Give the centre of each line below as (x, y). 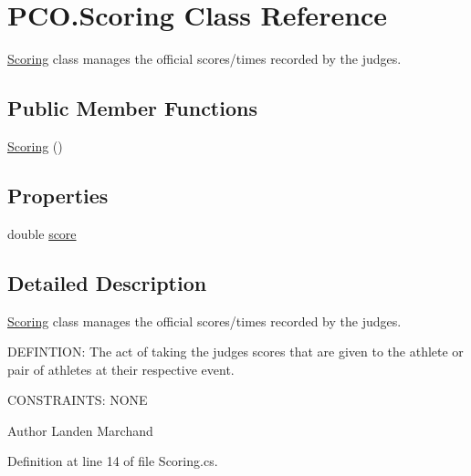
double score (42, 233)
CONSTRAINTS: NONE (78, 400)
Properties (58, 195)
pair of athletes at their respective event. (121, 369)
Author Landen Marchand (80, 430)
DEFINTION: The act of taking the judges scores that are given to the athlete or (235, 352)
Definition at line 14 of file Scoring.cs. (113, 461)
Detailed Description (107, 282)
